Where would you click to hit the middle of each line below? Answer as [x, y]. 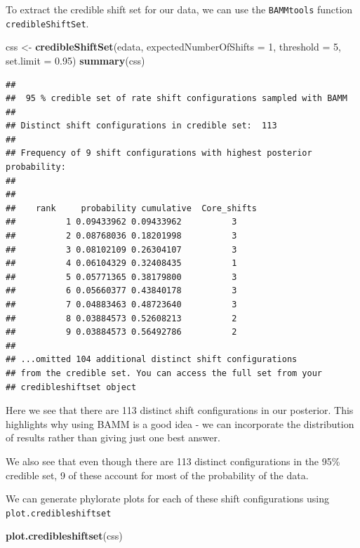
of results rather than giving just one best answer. [113, 437]
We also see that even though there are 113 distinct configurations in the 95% [173, 461]
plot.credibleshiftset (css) [64, 536]
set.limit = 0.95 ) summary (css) [75, 60]
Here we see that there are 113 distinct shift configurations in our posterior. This [180, 410]
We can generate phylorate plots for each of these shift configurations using [167, 499]
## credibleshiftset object [71, 387]
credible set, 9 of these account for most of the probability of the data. [157, 475]
